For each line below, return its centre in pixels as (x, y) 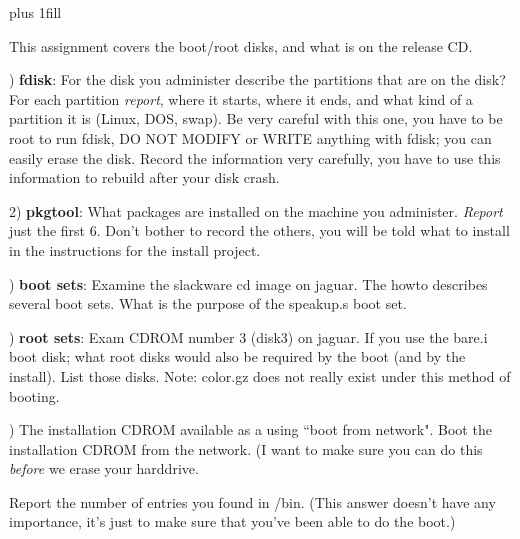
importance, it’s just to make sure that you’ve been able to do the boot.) (232, 521)
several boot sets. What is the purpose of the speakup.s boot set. (208, 303)
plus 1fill (35, 12)
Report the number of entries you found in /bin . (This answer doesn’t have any (252, 501)
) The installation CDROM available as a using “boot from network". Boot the (250, 429)
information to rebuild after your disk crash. (144, 177)
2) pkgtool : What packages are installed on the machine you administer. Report (256, 210)
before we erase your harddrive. (104, 468)
